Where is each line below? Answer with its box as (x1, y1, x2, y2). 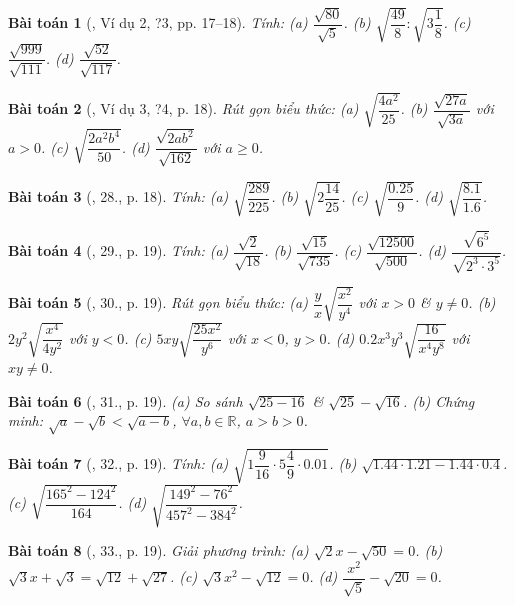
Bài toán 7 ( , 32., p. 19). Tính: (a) (8, 453, 229, 474)
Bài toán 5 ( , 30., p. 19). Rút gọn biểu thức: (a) (8, 292, 308, 313)
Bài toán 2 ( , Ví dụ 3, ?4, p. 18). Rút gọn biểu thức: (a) (8, 98, 359, 119)
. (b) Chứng (403, 390, 475, 411)
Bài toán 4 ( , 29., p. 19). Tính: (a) (8, 240, 229, 261)
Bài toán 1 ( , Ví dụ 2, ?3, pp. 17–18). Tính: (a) (8, 12, 308, 33)
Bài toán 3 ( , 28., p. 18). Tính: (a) (8, 186, 229, 207)
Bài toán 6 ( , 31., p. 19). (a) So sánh (8, 390, 243, 411)
